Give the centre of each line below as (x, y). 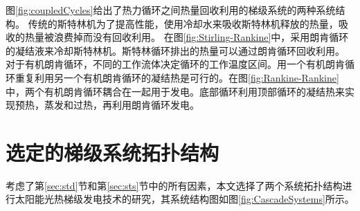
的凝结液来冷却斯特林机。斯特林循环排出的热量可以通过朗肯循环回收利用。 (175, 50)
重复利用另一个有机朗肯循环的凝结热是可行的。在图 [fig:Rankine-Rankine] (177, 77)
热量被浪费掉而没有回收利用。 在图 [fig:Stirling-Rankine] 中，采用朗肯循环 (187, 37)
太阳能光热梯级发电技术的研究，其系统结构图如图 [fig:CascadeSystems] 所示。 (184, 199)
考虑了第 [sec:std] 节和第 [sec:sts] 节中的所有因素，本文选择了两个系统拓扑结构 (174, 185)
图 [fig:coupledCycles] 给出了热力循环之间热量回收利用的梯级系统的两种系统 (171, 10)
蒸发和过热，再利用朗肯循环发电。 (121, 105)
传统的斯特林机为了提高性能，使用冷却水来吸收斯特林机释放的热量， (183, 23)
